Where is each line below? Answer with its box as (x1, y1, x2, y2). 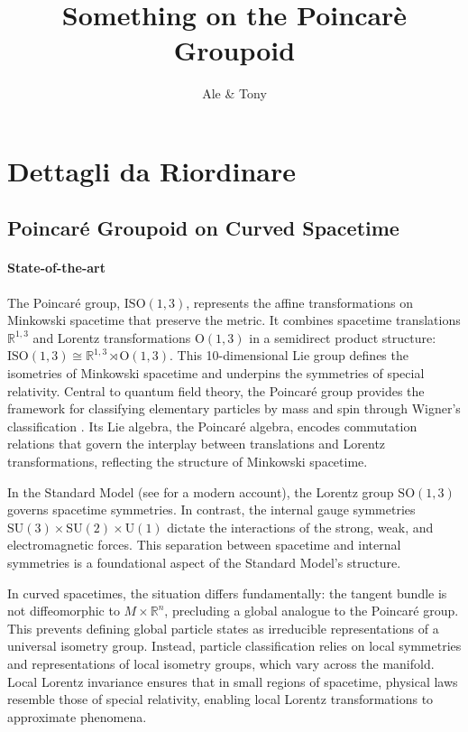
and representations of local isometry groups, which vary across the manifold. (7, 653, 435, 672)
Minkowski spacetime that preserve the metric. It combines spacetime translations (7, 310, 461, 329)
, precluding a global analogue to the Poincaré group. (164, 601, 459, 620)
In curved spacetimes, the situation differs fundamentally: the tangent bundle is (7, 583, 447, 602)
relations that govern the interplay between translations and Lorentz (7, 434, 386, 453)
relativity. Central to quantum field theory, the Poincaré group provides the (7, 381, 425, 400)
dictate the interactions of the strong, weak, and (167, 517, 434, 536)
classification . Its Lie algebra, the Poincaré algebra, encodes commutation (7, 416, 418, 435)
